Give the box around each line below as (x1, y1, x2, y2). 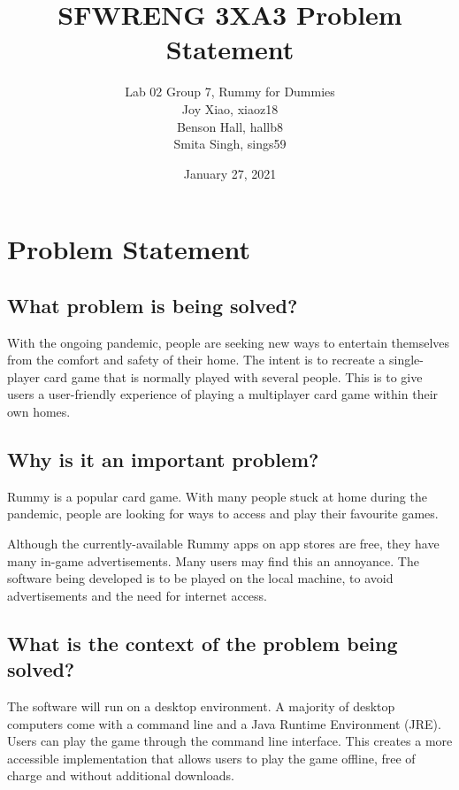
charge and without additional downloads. (7, 766, 234, 785)
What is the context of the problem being (7, 629, 398, 656)
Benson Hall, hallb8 (176, 117, 284, 135)
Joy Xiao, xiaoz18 (181, 99, 279, 118)
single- (388, 350, 424, 369)
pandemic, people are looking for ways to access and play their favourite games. (7, 504, 439, 523)
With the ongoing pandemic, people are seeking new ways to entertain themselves (7, 333, 450, 351)
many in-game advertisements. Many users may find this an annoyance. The (7, 551, 419, 570)
